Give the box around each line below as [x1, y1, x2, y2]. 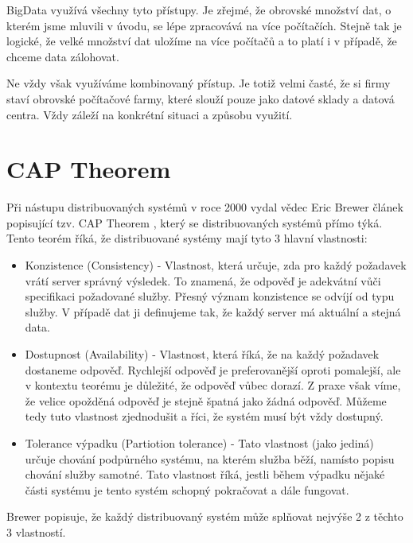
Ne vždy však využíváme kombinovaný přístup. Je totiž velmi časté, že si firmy [6, 75, 391, 91]
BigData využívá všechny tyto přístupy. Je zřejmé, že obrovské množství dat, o [6, 2, 392, 17]
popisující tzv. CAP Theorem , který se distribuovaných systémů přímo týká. [6, 214, 383, 231]
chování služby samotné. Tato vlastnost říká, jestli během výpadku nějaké [25, 466, 385, 483]
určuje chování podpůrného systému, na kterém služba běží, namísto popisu [25, 450, 395, 467]
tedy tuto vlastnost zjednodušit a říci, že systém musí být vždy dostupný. [25, 408, 384, 425]
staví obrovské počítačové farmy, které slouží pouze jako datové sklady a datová [6, 90, 395, 107]
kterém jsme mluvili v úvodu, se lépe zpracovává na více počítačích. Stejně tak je [6, 17, 402, 33]
